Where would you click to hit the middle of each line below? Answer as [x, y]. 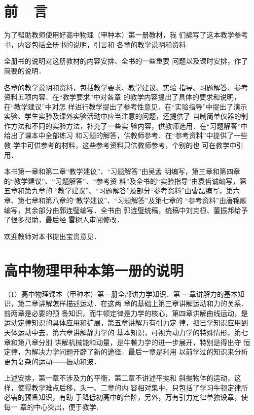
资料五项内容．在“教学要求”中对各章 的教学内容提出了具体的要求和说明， [122, 97]
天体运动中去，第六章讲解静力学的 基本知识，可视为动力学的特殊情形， [119, 332]
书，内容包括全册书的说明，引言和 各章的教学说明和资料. [96, 44]
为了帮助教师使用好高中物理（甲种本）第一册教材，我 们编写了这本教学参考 [126, 35]
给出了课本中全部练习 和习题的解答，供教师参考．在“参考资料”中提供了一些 [126, 135]
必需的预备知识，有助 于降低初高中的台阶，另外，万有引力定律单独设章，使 [126, 397]
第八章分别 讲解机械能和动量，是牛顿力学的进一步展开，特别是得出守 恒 [134, 342]
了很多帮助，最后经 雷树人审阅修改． [64, 220]
